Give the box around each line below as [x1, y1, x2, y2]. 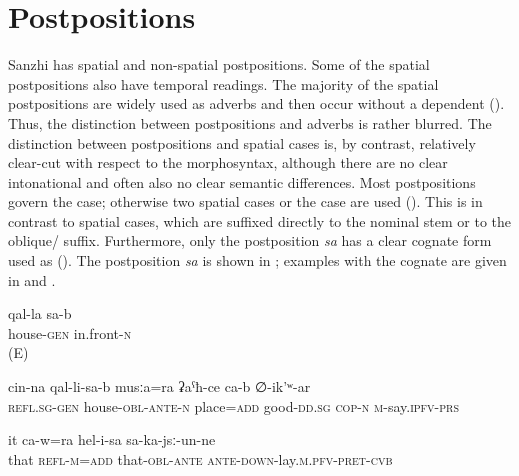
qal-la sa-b [8, 303, 72, 324]
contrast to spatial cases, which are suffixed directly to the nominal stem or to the [8, 210, 512, 231]
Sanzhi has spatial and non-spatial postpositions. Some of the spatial [8, 54, 430, 75]
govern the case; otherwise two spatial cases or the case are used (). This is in [8, 191, 483, 212]
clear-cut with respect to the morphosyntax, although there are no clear [8, 152, 448, 173]
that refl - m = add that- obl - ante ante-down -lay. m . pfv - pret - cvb [8, 448, 393, 469]
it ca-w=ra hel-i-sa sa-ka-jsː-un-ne [8, 429, 216, 450]
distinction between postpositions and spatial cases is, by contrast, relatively [8, 132, 476, 153]
